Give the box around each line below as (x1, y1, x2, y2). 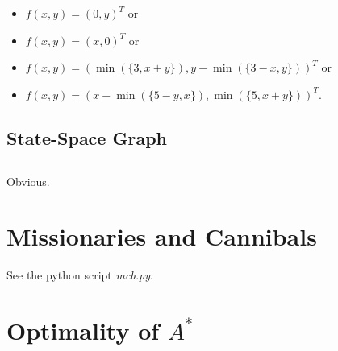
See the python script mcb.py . (6, 266, 153, 283)
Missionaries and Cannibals (6, 220, 317, 253)
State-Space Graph (6, 125, 167, 150)
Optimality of (6, 314, 160, 347)
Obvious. (6, 172, 50, 189)
